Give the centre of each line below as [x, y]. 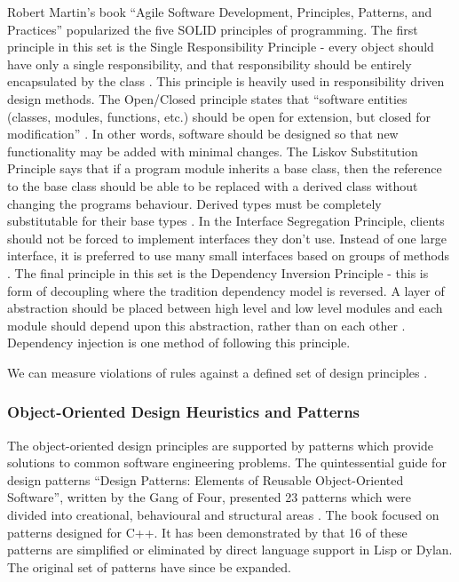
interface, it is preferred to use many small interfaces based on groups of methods [229, 255]
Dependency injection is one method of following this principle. [179, 343]
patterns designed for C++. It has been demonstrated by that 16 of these [207, 532]
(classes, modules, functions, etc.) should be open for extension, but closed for [219, 116]
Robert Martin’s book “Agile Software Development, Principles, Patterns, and [220, 12]
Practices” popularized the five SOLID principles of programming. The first [213, 29]
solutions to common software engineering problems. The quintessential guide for [227, 462]
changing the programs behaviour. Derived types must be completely [194, 203]
